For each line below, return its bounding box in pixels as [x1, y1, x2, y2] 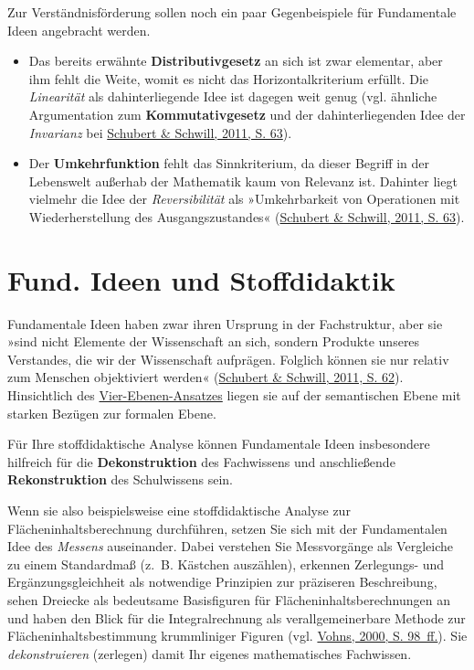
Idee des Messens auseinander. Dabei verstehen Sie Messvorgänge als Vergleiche [7, 537, 453, 556]
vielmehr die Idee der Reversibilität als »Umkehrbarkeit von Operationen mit [28, 189, 460, 208]
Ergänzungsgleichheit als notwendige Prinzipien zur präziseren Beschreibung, [7, 572, 437, 591]
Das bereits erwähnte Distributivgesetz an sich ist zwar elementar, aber [28, 51, 443, 70]
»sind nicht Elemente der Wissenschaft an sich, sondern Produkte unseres [7, 332, 420, 351]
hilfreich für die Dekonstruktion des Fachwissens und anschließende [7, 452, 395, 471]
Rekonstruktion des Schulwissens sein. [7, 470, 233, 489]
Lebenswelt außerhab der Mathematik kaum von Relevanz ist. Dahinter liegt [28, 171, 458, 190]
